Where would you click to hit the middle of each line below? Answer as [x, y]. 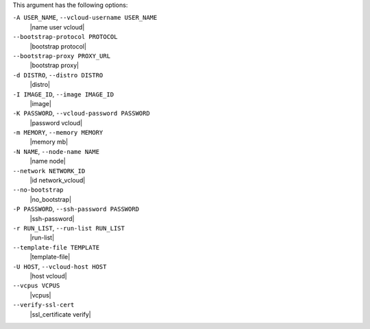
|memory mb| [49, 142]
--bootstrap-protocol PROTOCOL [65, 37]
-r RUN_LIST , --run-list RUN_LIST [69, 228]
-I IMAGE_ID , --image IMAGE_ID [63, 94]
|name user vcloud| [57, 27]
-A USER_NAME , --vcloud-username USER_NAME [85, 18]
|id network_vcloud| [58, 181]
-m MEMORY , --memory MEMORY [58, 133]
